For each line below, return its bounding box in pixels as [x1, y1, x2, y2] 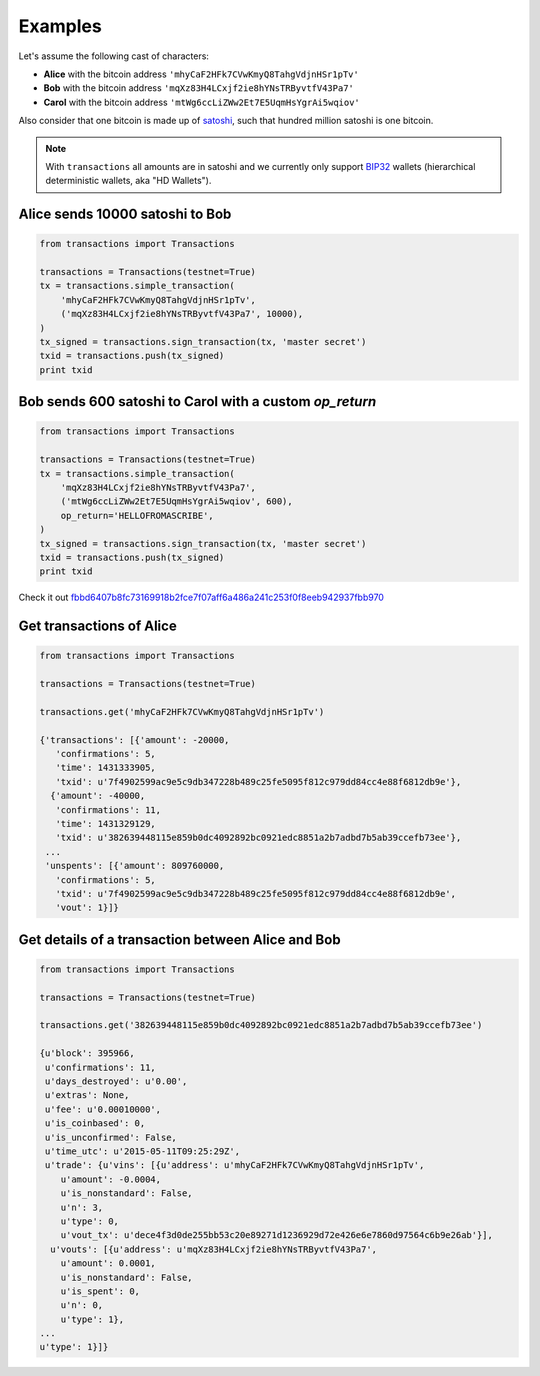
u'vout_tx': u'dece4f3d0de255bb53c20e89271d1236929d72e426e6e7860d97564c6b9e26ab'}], [60, 1230, 494, 1241]
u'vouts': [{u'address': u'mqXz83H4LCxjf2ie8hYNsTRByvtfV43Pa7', [50, 1243, 378, 1255]
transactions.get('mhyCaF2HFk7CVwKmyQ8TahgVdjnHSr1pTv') [39, 706, 325, 717]
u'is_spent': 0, [60, 1285, 140, 1297]
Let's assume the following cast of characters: [18, 50, 210, 62]
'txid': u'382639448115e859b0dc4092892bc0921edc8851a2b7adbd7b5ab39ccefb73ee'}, [55, 832, 462, 844]
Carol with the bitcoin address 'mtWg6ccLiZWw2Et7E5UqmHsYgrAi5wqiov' [43, 96, 360, 108]
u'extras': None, [45, 1090, 130, 1101]
